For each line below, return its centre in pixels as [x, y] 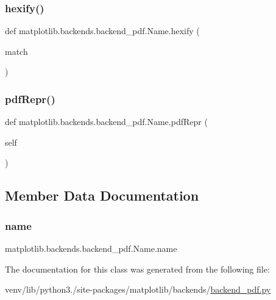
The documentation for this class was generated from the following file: [137, 269]
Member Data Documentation [102, 195]
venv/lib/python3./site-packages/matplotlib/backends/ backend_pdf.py [138, 289]
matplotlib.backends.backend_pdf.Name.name [91, 248]
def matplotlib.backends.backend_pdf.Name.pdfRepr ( [106, 122]
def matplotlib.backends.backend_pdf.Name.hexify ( [102, 31]
